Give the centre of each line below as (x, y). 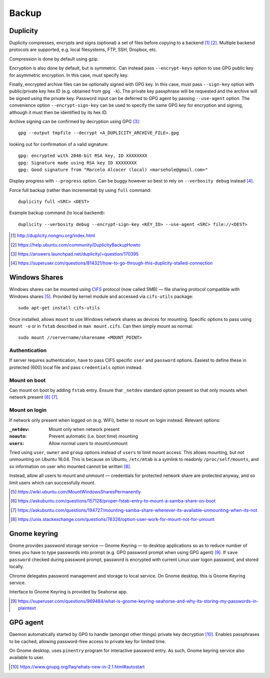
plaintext (27, 608)
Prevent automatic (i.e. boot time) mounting (93, 436)
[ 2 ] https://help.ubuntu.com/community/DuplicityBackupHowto (76, 244)
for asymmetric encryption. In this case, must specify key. (69, 75)
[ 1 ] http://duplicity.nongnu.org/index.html (53, 235)
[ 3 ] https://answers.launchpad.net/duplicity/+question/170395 (75, 254)
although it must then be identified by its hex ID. (58, 112)
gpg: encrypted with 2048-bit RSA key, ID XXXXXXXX (83, 156)
